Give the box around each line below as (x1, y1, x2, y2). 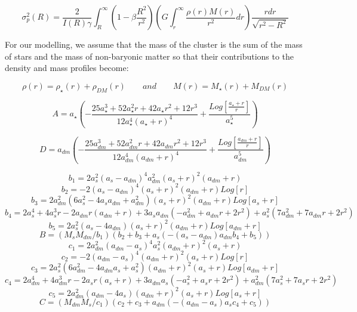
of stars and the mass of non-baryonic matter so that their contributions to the (5, 50, 294, 62)
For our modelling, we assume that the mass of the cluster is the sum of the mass (5, 38, 303, 50)
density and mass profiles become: (5, 61, 129, 74)
